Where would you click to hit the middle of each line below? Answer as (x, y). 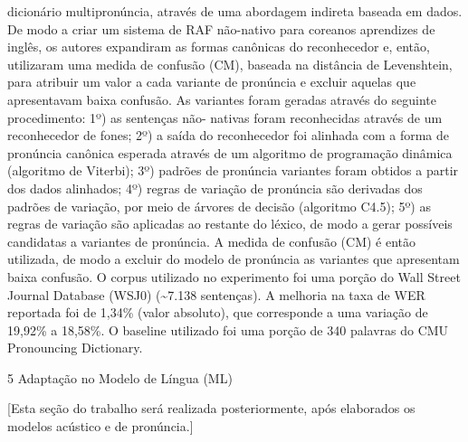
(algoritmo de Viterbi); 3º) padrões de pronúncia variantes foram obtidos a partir (233, 170)
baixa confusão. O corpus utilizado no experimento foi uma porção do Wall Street (234, 276)
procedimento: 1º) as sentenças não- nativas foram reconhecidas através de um (225, 117)
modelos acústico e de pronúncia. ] (100, 426)
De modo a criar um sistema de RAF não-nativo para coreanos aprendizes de (221, 28)
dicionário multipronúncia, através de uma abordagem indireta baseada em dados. (235, 11)
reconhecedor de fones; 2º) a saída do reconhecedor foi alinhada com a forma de (229, 135)
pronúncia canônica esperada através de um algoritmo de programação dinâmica (230, 152)
